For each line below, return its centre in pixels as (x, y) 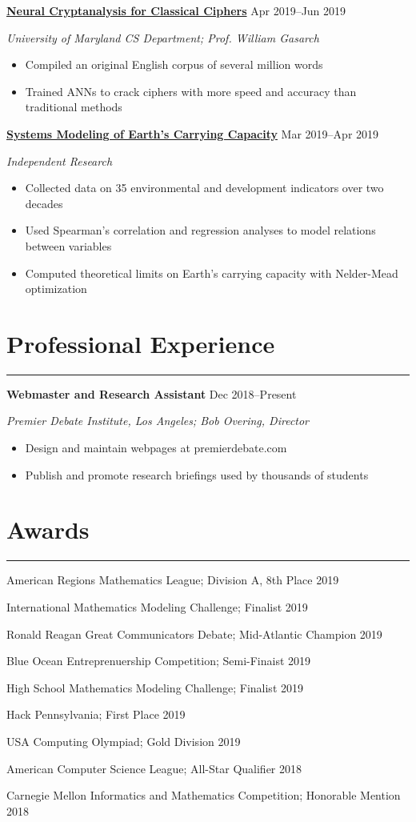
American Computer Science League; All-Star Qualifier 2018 (154, 768)
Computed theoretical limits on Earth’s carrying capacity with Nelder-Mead (212, 273)
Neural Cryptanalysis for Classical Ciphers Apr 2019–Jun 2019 (176, 10)
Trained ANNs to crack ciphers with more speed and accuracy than (191, 91)
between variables (68, 245)
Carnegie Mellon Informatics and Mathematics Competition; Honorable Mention (204, 795)
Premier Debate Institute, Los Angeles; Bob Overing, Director (158, 421)
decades (44, 203)
